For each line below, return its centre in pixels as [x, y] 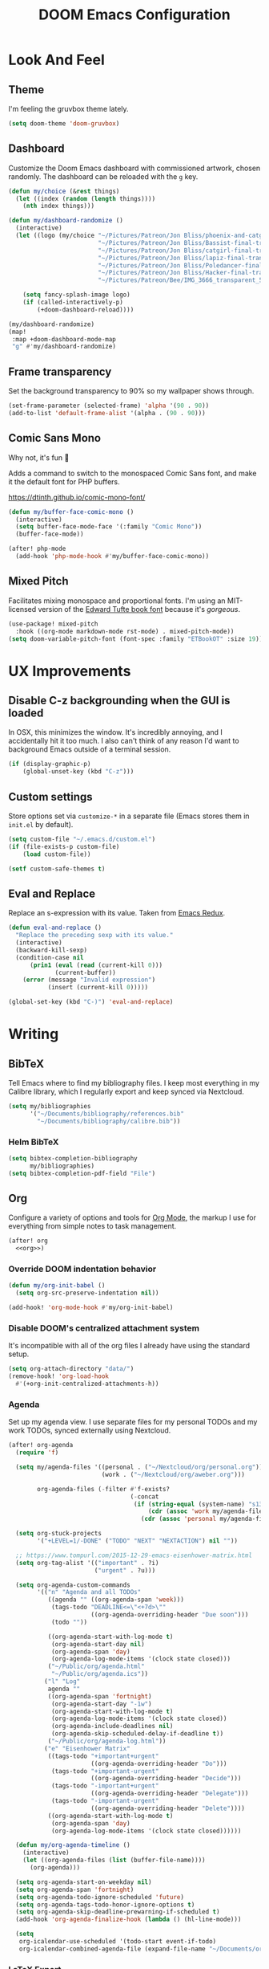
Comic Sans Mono [55, 438]
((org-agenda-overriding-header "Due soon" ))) [170, 1615]
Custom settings [51, 797]
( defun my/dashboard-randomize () [66, 221]
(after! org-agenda [41, 1445]
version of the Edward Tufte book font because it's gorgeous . [139, 609]
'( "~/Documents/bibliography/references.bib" [106, 1114]
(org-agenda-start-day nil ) [98, 1644]
